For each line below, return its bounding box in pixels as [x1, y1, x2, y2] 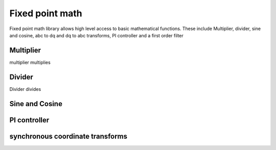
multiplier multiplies [9, 59, 51, 65]
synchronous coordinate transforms [9, 132, 128, 140]
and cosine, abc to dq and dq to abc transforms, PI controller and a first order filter [9, 32, 184, 38]
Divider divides [9, 86, 41, 92]
